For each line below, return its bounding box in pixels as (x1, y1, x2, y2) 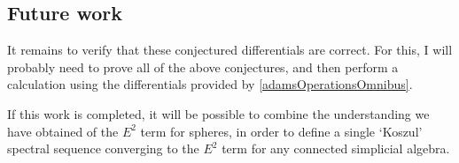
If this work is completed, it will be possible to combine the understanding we (7, 104, 430, 122)
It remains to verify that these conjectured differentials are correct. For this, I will (7, 41, 453, 59)
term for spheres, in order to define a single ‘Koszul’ (140, 122, 423, 140)
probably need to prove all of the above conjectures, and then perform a (7, 57, 399, 76)
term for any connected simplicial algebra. (222, 139, 450, 158)
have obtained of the (7, 122, 119, 140)
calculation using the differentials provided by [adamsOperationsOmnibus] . (7, 75, 413, 93)
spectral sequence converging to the (7, 139, 199, 158)
